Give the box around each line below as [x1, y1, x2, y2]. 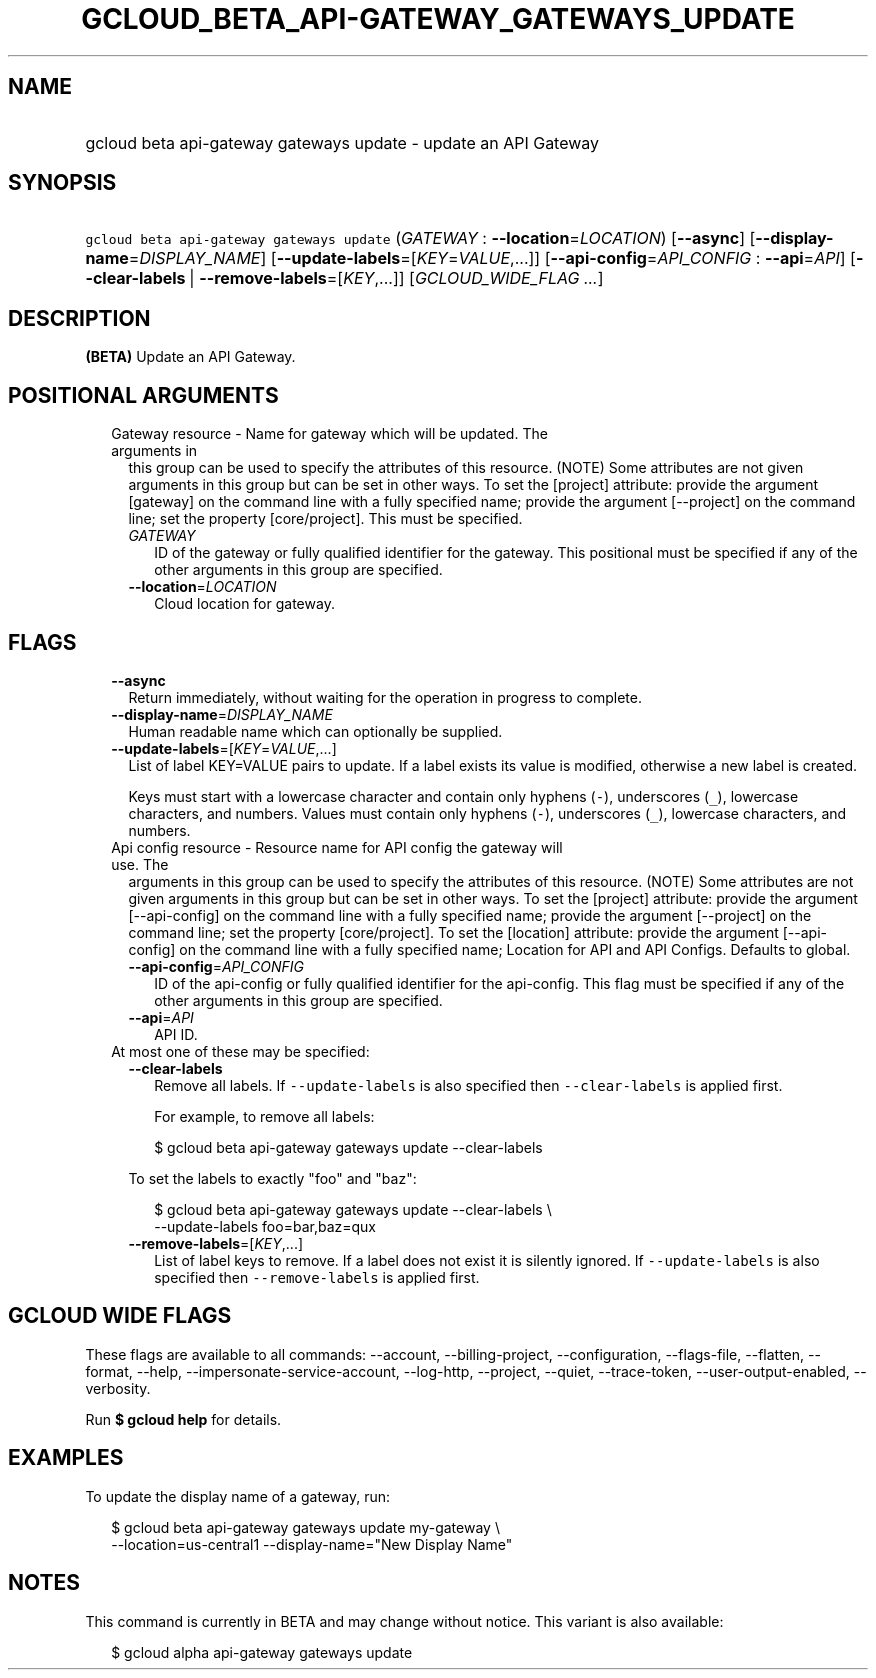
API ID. [154, 1025, 198, 1043]
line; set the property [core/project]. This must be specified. [128, 510, 523, 528]
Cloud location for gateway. [154, 595, 335, 613]
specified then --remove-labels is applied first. [154, 1268, 480, 1286]
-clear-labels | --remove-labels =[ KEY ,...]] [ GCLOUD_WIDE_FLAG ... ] [85, 268, 604, 289]
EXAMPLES [8, 1445, 124, 1471]
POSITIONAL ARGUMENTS [8, 382, 279, 408]
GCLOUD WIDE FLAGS [8, 1303, 232, 1329]
